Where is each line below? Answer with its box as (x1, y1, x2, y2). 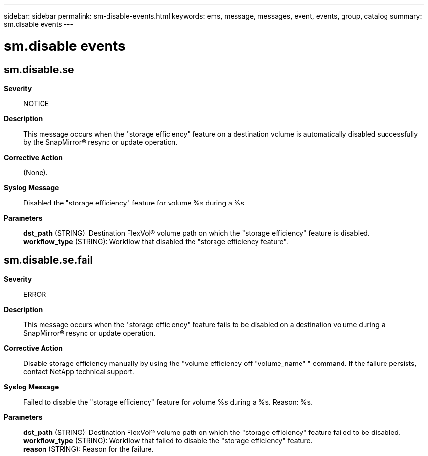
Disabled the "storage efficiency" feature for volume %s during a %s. (23, 198, 246, 207)
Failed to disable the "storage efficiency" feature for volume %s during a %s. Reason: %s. (23, 397, 313, 406)
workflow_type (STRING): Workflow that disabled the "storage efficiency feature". (23, 237, 288, 246)
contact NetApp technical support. (23, 367, 134, 376)
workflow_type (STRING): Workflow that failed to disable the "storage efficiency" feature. (23, 436, 313, 445)
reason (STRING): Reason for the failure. (23, 444, 154, 453)
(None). (23, 168, 48, 177)
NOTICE (23, 99, 49, 108)
